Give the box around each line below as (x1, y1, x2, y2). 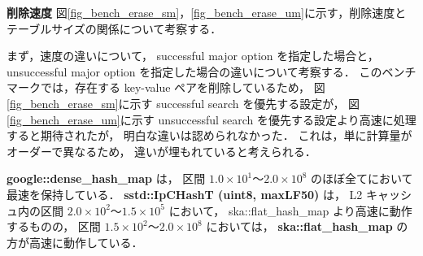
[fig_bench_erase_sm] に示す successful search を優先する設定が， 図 (7, 94, 360, 111)
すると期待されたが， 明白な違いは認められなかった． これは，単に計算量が (7, 127, 412, 144)
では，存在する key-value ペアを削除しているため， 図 (40, 79, 325, 96)
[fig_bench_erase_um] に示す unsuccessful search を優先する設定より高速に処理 (7, 111, 416, 128)
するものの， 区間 (7, 218, 101, 235)
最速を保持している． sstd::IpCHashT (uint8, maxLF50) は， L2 (7, 185, 363, 202)
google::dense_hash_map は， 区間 (7, 170, 206, 187)
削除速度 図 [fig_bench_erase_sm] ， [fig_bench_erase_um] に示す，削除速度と (7, 4, 407, 20)
